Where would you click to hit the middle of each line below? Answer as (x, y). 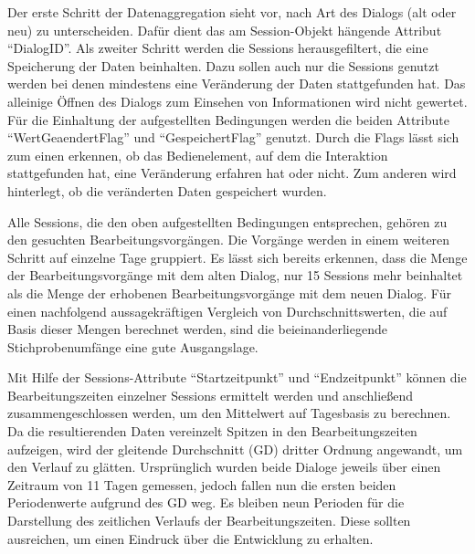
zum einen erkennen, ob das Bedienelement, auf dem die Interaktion (198, 155)
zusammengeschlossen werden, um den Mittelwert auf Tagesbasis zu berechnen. (229, 413)
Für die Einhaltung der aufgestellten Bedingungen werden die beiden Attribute (228, 119)
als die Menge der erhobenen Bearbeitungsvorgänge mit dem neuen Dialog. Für (229, 293)
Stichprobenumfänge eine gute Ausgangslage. (133, 346)
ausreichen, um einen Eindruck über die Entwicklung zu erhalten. (190, 538)
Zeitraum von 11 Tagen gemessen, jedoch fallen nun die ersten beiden (202, 484)
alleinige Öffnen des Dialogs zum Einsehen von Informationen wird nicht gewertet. (237, 101)
